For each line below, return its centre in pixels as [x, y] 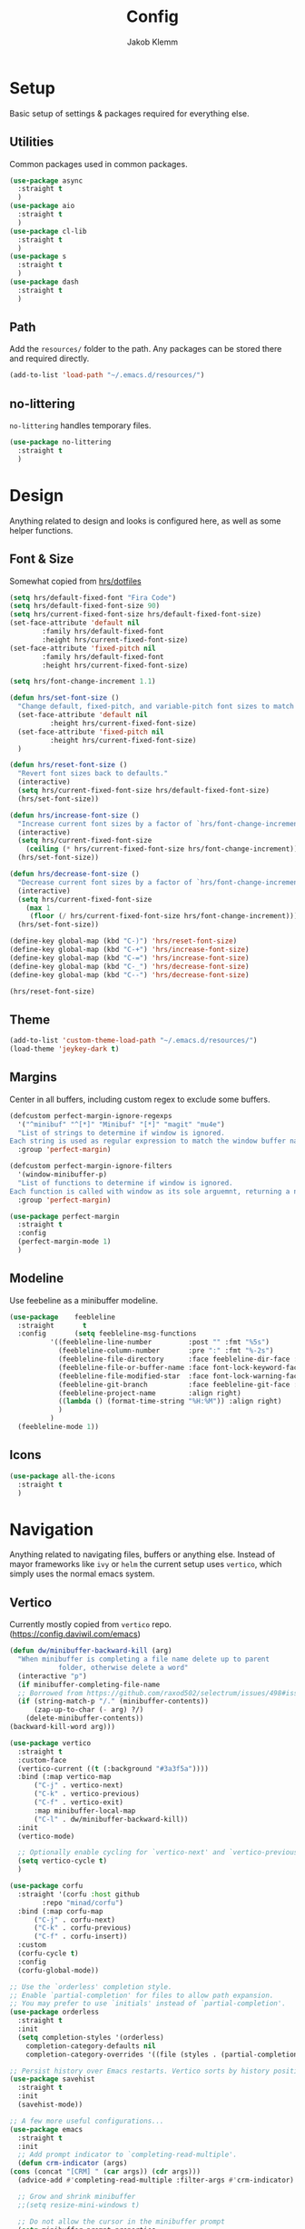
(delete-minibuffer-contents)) [85, 1719]
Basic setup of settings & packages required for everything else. [129, 113]
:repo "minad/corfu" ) [83, 1903]
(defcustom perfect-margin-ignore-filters [91, 1166]
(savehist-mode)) [50, 2104]
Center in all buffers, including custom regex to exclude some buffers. [140, 1099]
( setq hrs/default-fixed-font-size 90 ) [85, 606]
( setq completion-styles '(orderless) [91, 2037]
